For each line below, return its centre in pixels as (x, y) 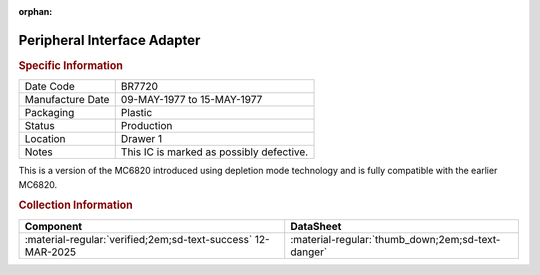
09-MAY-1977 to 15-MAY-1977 (191, 100)
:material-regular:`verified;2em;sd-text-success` (138, 239)
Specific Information (71, 65)
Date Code (49, 87)
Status (39, 126)
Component (53, 226)
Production (146, 126)
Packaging (49, 113)
